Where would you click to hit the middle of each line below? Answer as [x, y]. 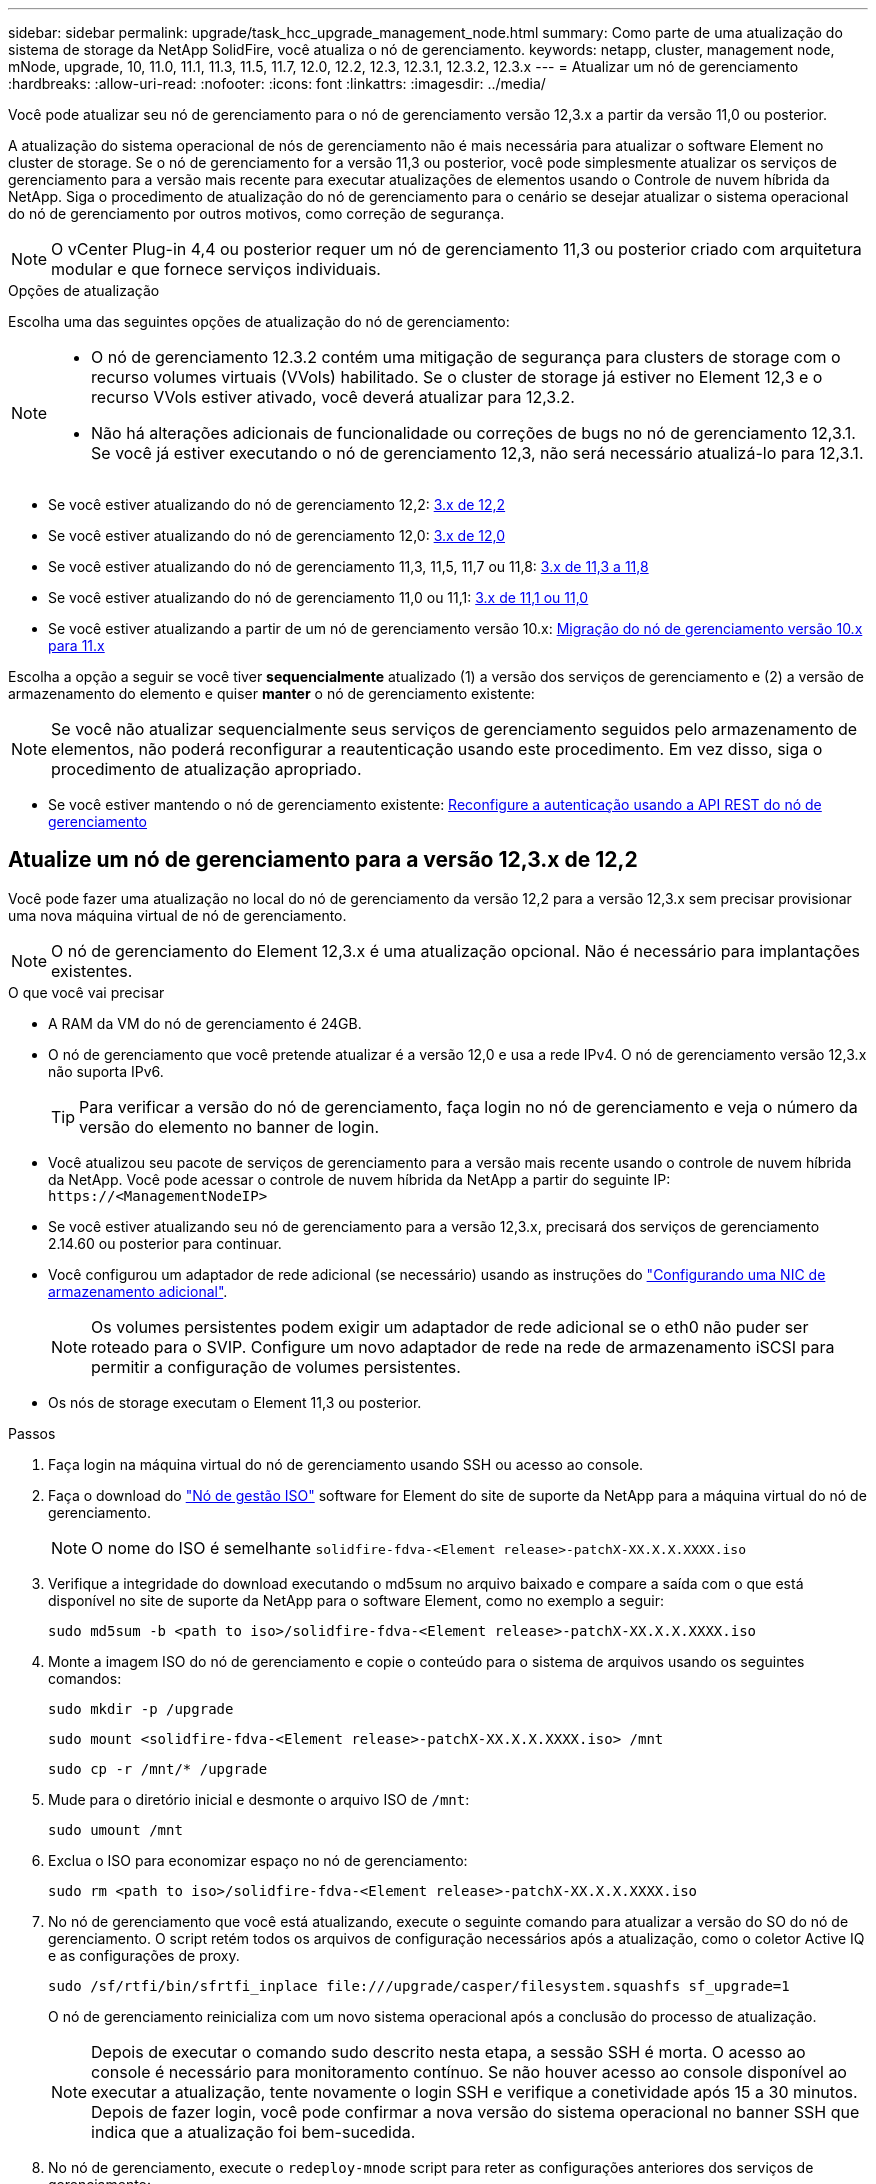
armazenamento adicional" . [138, 1291]
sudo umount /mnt [115, 1829]
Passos [32, 1433]
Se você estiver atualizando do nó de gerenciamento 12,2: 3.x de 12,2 [277, 504]
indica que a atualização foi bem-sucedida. [253, 2131]
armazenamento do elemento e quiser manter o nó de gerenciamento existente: [271, 693]
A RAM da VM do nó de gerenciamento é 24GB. [205, 1023]
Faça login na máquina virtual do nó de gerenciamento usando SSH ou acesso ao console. [346, 1464]
